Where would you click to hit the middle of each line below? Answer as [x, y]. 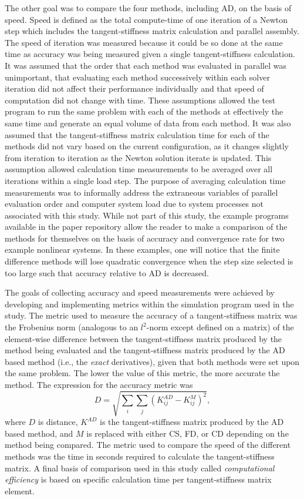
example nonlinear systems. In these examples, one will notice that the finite [142, 249]
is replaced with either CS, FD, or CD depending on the [188, 433]
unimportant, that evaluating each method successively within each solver [137, 77]
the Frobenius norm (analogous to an [72, 327]
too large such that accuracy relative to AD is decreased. [107, 272]
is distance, [58, 422]
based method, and [39, 433]
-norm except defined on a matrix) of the [220, 327]
